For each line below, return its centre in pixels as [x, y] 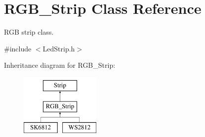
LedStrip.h [59, 48]
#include [18, 48]
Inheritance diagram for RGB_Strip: [60, 65]
